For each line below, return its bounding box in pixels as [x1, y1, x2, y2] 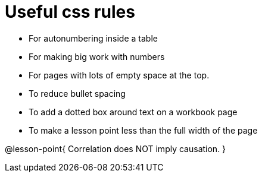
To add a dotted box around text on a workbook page [29, 106, 238, 117]
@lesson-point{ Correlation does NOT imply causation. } [5, 143, 226, 154]
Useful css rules [5, 2, 135, 22]
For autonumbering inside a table [29, 33, 158, 43]
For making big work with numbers [29, 51, 165, 62]
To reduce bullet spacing [29, 88, 126, 99]
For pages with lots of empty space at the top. [29, 69, 210, 80]
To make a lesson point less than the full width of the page [29, 125, 258, 135]
